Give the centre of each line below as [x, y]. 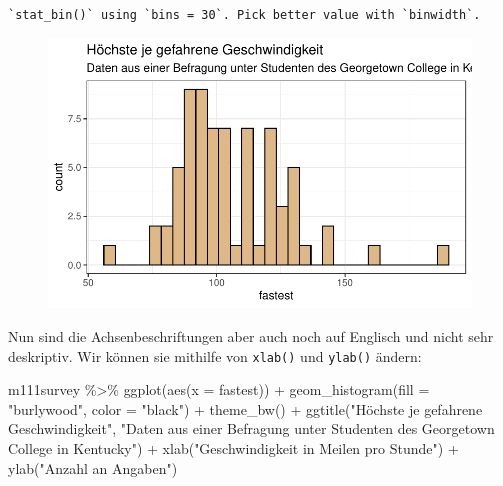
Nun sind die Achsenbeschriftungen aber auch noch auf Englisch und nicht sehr [251, 336]
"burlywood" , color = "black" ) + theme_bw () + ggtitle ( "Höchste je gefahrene [245, 408]
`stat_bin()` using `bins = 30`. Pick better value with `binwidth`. [244, 15]
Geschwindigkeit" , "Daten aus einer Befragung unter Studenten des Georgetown [251, 428]
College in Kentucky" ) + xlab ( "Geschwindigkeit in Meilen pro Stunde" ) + [233, 448]
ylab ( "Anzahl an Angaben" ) [93, 467]
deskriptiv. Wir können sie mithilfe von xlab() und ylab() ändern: [215, 355]
